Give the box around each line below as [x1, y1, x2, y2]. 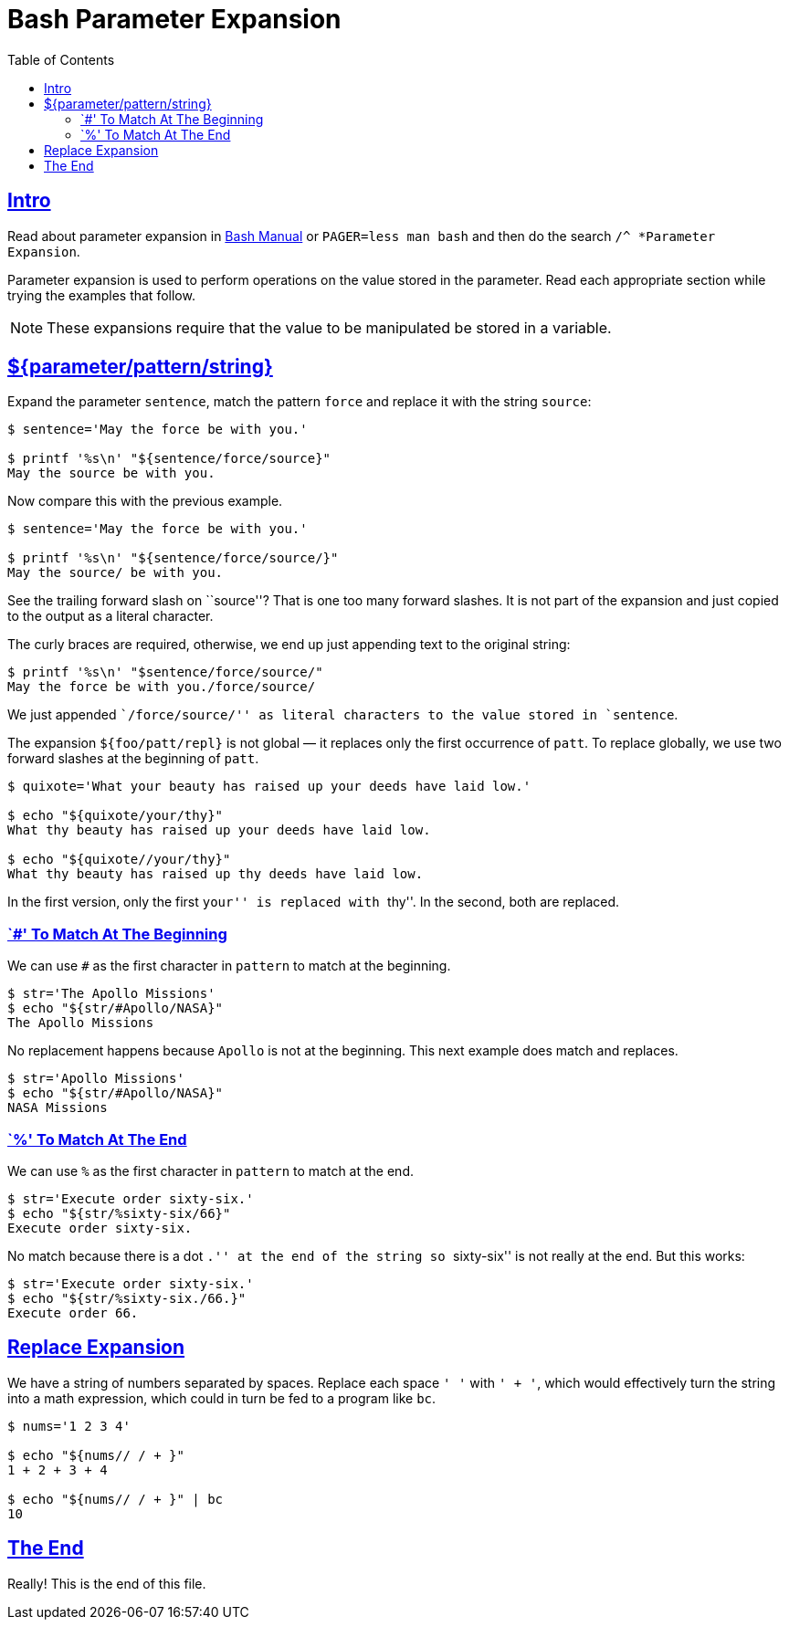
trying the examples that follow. [7, 287, 195, 303]
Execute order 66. [7, 1305, 139, 1320]
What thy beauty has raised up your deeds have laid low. [7, 823, 431, 838]
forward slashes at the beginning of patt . [7, 751, 259, 767]
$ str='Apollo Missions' [7, 1071, 184, 1086]
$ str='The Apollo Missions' [7, 986, 216, 1002]
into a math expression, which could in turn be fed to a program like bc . [7, 1390, 437, 1406]
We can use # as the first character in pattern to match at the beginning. [7, 958, 451, 974]
